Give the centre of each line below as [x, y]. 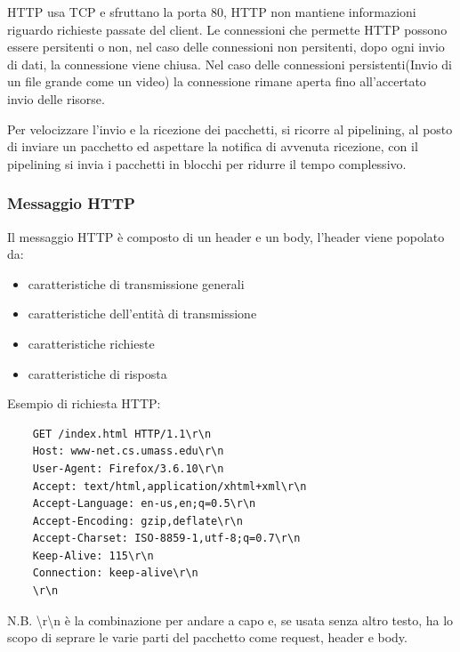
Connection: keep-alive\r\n [115, 573]
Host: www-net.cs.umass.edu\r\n [128, 451]
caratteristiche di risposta [97, 373]
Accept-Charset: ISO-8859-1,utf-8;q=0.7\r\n [166, 539]
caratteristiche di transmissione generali [136, 283]
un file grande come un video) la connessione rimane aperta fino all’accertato [217, 81]
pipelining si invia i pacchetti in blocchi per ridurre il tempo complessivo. [207, 163]
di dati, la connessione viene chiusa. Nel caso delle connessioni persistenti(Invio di [230, 64]
